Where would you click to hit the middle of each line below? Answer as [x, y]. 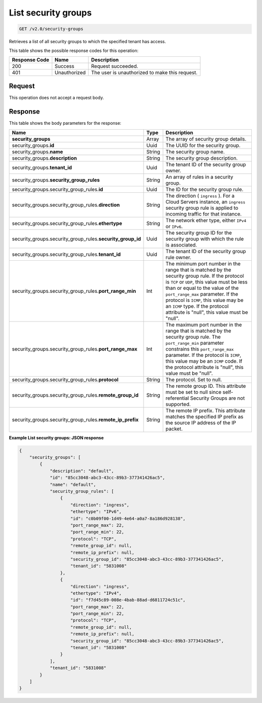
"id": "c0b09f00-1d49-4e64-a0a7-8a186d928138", [128, 519]
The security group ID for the [199, 233]
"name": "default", [73, 485]
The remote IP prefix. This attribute [205, 410]
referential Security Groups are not [205, 398]
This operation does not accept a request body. [57, 98]
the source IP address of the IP [201, 422]
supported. [178, 404]
